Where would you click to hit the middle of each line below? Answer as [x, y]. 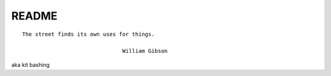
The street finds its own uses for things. [89, 34]
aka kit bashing [31, 64]
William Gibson [145, 51]
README [34, 16]
